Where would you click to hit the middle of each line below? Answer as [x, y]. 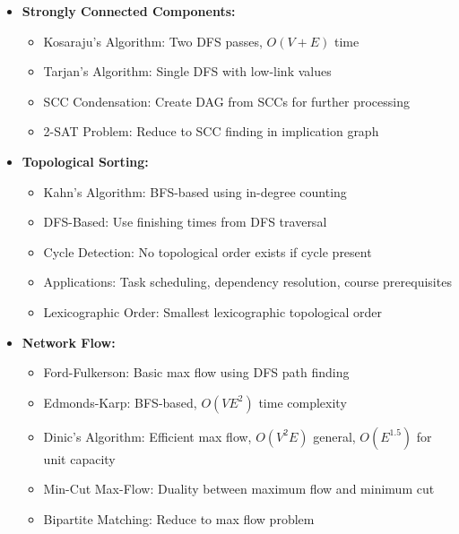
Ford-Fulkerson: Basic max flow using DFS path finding [196, 372]
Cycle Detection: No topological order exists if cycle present [208, 251]
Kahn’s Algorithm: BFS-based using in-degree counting [195, 191]
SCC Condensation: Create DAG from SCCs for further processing [226, 101]
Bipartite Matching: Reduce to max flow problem [179, 518]
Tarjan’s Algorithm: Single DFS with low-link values [187, 71]
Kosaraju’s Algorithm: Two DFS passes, [153, 41]
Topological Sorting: [85, 161]
